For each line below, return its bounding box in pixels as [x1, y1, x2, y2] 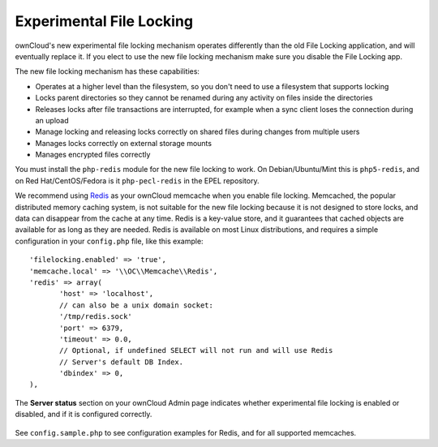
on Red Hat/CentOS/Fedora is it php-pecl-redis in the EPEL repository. [15, 175, 260, 186]
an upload [35, 115, 69, 125]
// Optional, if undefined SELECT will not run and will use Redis [59, 346, 333, 355]
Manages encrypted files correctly [35, 150, 151, 160]
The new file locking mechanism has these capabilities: [15, 67, 200, 76]
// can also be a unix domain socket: [59, 300, 214, 310]
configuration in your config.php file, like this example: [15, 236, 204, 246]
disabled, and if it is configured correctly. [15, 410, 152, 419]
